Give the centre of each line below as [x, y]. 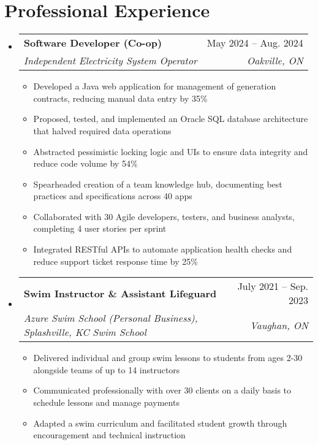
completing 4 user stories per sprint [100, 228]
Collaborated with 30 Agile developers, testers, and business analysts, [164, 216]
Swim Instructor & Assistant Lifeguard [120, 293]
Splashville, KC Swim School [85, 332]
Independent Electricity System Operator [110, 61]
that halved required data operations [102, 130]
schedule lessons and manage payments [106, 402]
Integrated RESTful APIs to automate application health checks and [163, 249]
